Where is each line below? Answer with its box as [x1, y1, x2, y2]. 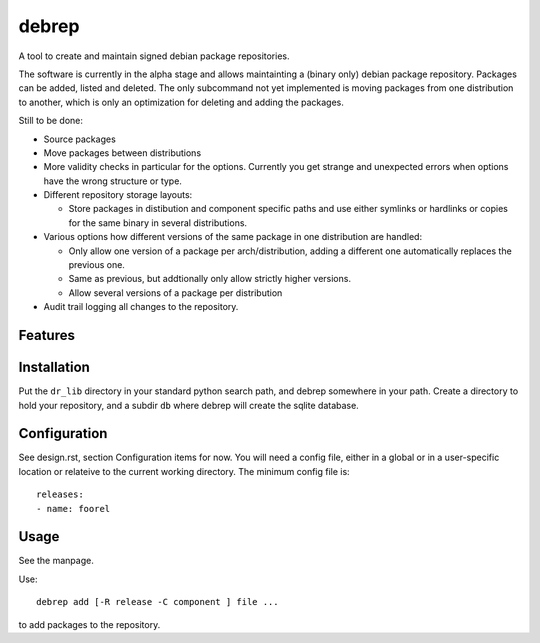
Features [18, 327, 75, 344]
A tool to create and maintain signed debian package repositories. [18, 50, 290, 62]
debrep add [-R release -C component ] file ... [36, 596, 279, 608]
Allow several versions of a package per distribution [68, 286, 283, 299]
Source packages [43, 133, 117, 145]
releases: [36, 489, 84, 500]
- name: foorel [36, 503, 111, 514]
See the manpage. [18, 555, 94, 567]
